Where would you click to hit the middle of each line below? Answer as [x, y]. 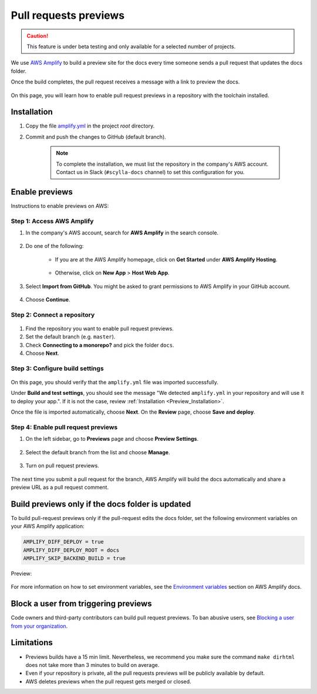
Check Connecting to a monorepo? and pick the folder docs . [100, 345]
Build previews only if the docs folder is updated [101, 504]
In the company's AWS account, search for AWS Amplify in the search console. [122, 233]
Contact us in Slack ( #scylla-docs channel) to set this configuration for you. [150, 172]
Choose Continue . [48, 299]
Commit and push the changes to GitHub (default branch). [96, 137]
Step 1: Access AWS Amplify [52, 221]
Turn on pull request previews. [62, 466]
